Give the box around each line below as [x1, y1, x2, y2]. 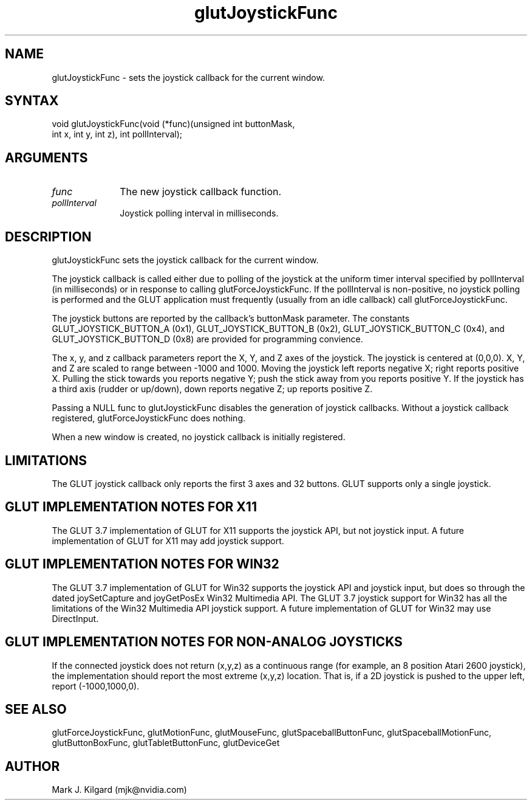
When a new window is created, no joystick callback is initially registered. [52, 432, 346, 443]
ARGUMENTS [5, 150, 88, 165]
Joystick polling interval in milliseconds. [120, 208, 279, 219]
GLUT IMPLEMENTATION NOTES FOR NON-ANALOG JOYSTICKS [5, 634, 403, 650]
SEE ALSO [5, 701, 67, 717]
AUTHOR [5, 758, 60, 774]
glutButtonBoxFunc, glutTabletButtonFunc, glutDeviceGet [52, 738, 280, 748]
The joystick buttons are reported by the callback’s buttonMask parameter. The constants [52, 313, 410, 324]
